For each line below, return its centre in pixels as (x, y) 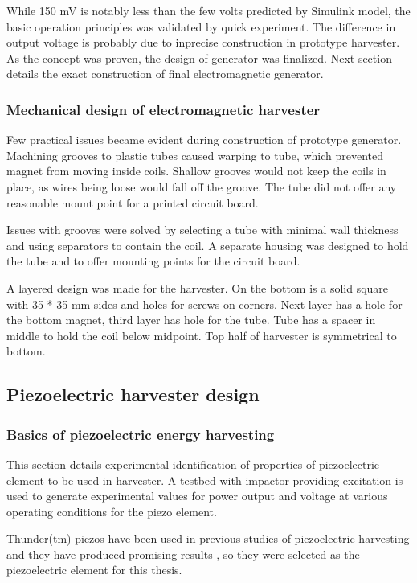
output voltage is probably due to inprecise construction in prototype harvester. (203, 42)
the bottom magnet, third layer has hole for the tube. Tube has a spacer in (191, 320)
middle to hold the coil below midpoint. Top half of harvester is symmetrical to (202, 335)
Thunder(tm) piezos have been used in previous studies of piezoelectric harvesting (208, 538)
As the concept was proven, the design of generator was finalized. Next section (199, 57)
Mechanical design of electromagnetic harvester (164, 109)
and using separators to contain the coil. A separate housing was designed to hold (208, 245)
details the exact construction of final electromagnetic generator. (165, 74)
